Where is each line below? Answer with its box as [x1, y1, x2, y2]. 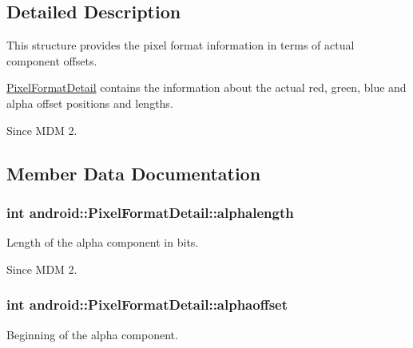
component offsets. [6, 52, 97, 69]
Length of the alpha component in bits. [6, 234, 199, 251]
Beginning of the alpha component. [6, 326, 178, 342]
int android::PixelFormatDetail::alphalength [6, 202, 294, 222]
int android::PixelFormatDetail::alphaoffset [6, 295, 288, 314]
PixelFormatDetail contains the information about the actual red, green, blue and [6, 79, 407, 96]
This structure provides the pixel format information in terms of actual [6, 37, 355, 53]
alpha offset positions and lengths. [6, 94, 173, 111]
